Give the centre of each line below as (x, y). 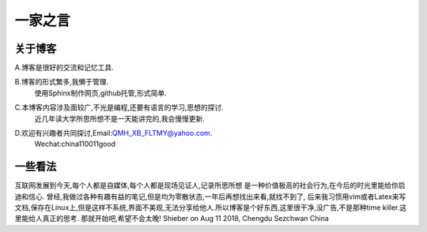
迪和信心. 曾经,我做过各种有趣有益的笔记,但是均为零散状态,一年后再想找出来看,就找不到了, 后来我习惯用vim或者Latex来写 (210, 196)
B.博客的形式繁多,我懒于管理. (62, 82)
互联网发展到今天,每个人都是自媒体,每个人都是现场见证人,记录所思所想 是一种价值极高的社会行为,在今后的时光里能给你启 (210, 185)
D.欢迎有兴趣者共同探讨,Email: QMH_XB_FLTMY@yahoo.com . (113, 133)
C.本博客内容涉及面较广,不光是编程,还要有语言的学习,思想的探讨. (119, 107)
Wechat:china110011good (75, 144)
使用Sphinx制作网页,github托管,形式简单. (100, 93)
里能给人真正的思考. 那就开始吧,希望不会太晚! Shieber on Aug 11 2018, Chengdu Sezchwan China (172, 219)
